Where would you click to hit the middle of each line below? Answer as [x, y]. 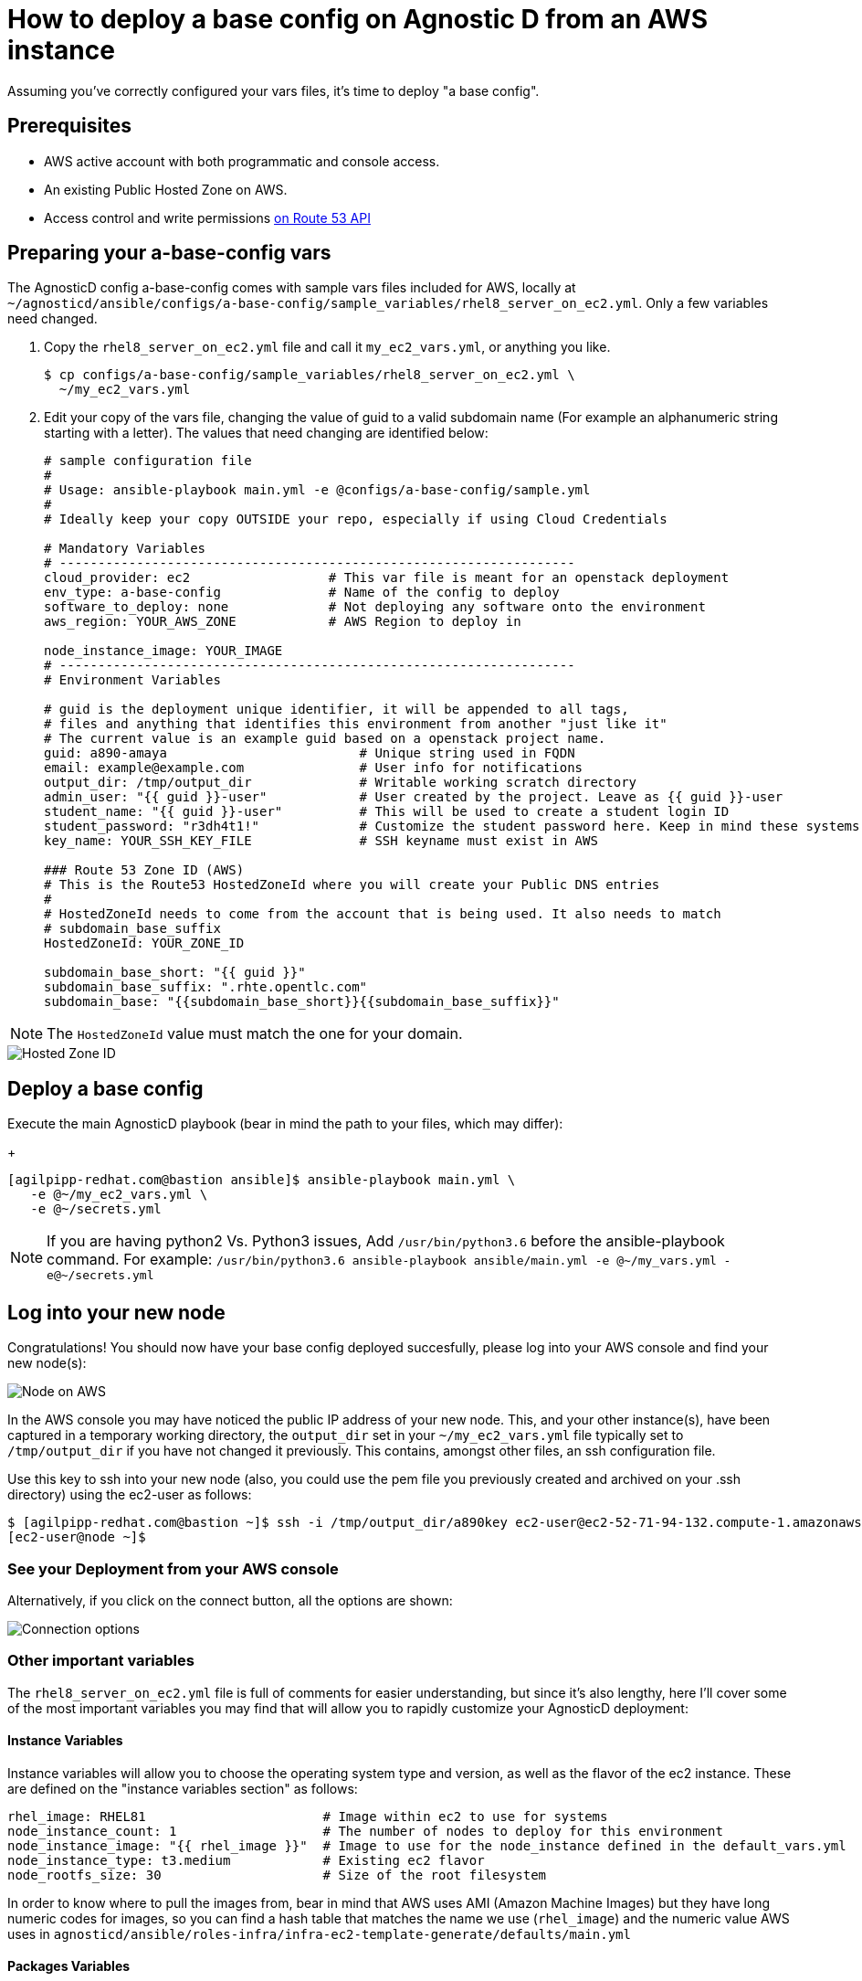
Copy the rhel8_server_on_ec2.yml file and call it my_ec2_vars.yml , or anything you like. [327, 347]
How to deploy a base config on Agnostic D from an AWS [357, 19]
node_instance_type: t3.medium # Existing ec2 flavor [246, 1860]
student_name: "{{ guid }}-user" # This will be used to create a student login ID [387, 812]
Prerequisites [69, 126]
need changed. [53, 319]
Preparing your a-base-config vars [169, 253]
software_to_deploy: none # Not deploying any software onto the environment [375, 607]
